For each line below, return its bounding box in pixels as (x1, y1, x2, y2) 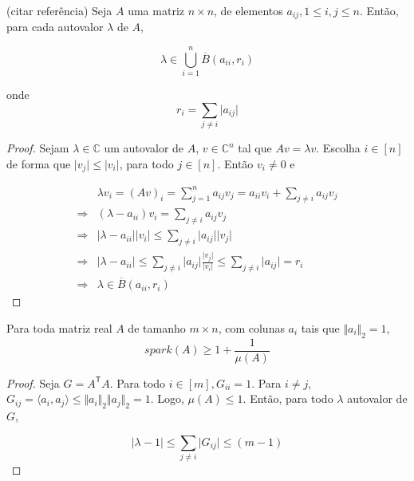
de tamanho (128, 319, 186, 336)
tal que (238, 140, 272, 156)
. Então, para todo (242, 390, 333, 407)
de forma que (6, 155, 71, 172)
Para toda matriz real (6, 319, 112, 336)
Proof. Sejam (6, 140, 69, 156)
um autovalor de (104, 140, 184, 156)
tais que (301, 319, 340, 336)
